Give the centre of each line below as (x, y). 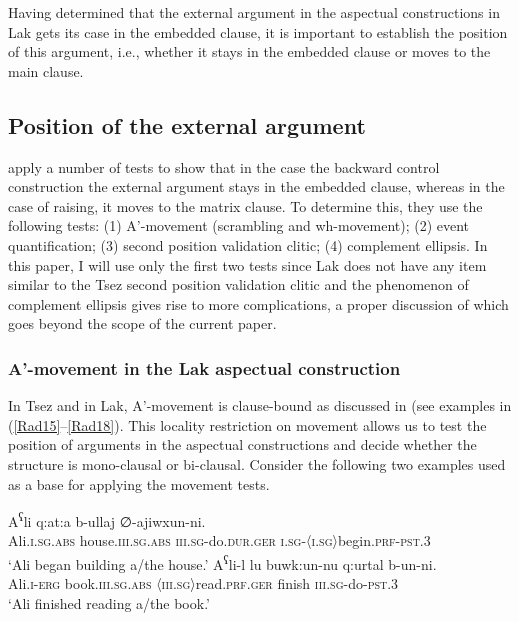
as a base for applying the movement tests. (139, 483)
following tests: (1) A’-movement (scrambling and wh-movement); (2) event (239, 225)
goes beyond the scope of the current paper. (142, 323)
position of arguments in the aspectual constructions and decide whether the (242, 444)
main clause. (46, 70)
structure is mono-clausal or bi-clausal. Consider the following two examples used (257, 463)
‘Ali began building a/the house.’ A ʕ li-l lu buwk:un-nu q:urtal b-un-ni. (222, 562)
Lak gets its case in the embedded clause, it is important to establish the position (258, 31)
